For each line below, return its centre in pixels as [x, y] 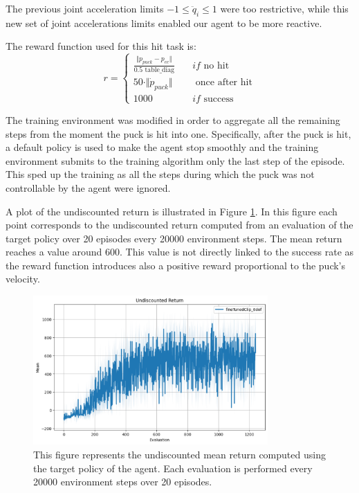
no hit [217, 65]
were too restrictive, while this [284, 8]
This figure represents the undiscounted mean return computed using [179, 454]
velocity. [23, 279]
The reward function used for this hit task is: [101, 46]
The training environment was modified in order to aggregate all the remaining [173, 119]
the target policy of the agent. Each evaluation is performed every [173, 468]
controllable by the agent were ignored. [88, 187]
